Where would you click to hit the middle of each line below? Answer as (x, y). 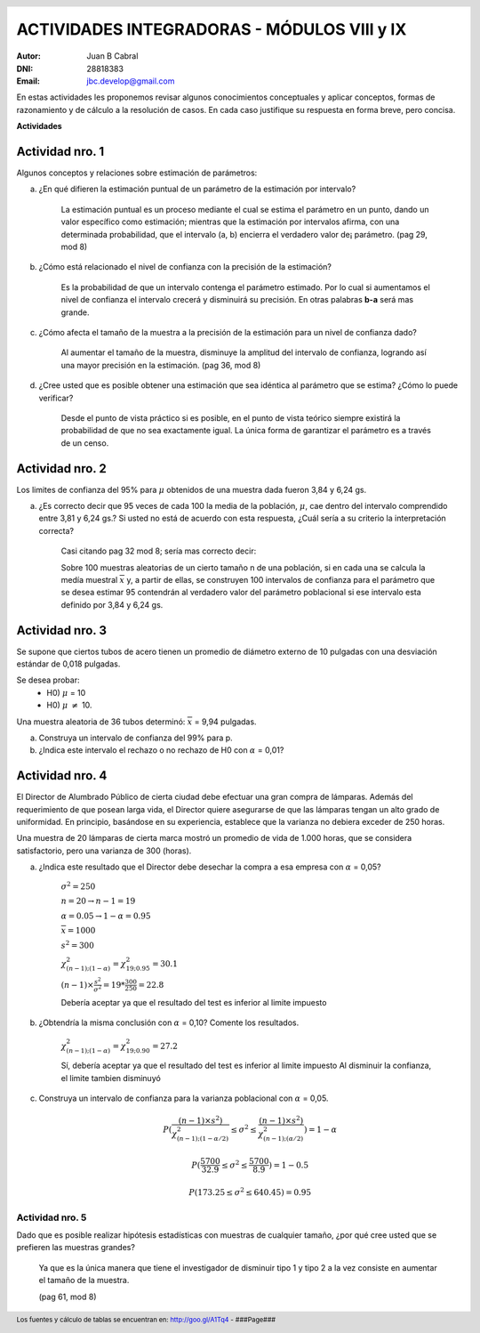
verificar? (56, 398)
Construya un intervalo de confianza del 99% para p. (136, 738)
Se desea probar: (48, 680)
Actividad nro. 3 (61, 630)
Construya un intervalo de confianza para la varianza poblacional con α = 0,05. (184, 1098)
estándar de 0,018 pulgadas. (68, 664)
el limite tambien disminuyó (111, 1078)
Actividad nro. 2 (61, 469)
